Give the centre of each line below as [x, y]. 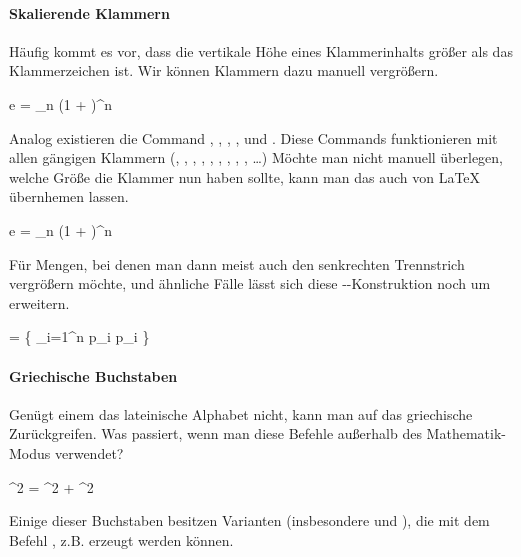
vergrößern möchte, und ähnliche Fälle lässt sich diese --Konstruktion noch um [250, 283]
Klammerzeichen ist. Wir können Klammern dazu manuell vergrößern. [224, 70]
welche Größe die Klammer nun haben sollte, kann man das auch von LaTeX [245, 176]
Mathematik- [466, 433]
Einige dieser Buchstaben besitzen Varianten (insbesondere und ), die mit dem [249, 520]
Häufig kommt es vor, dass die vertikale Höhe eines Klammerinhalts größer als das [261, 50]
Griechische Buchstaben [93, 375]
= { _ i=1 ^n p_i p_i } [79, 336]
